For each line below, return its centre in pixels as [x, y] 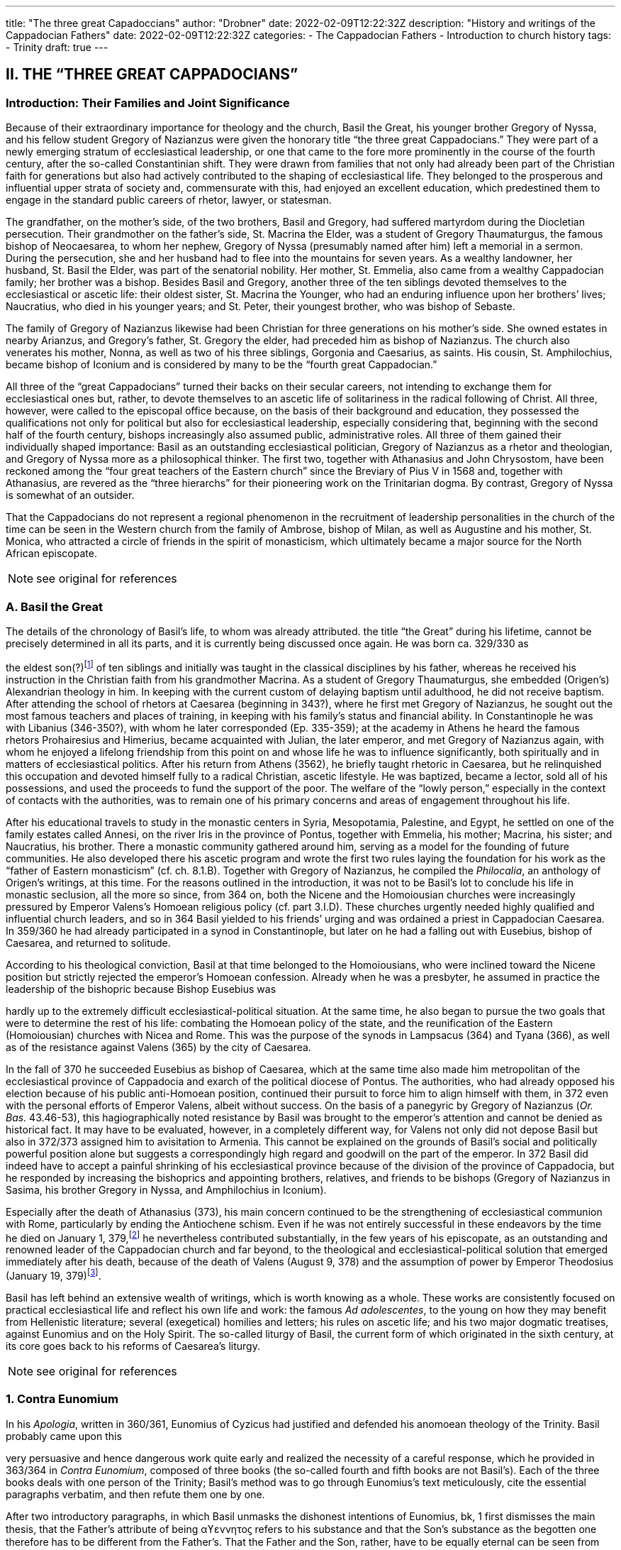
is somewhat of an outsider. [70, 495]
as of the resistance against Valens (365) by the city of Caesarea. [158, 1047]
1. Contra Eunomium [62, 1399]
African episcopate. [51, 554]
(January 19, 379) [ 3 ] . [54, 1275]
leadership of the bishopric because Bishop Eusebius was [141, 989]
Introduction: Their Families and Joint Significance [148, 103]
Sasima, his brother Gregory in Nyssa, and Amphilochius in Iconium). [166, 1189]
